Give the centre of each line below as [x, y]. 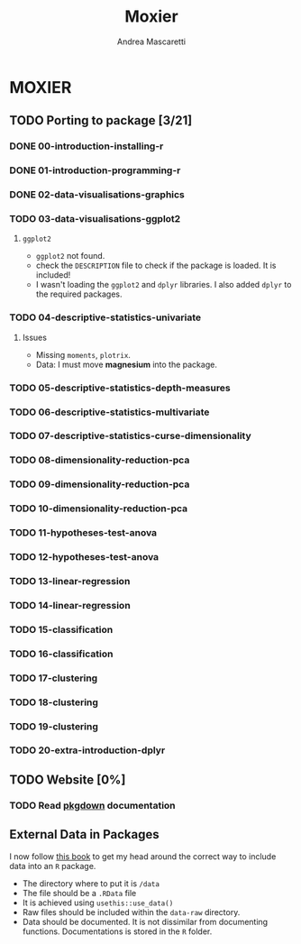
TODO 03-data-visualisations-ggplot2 [95, 219]
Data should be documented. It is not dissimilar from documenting [145, 921]
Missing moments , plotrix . [83, 354]
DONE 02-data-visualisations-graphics [97, 195]
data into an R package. [53, 866]
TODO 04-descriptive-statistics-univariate [105, 317]
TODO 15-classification [61, 629]
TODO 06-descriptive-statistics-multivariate [109, 412]
